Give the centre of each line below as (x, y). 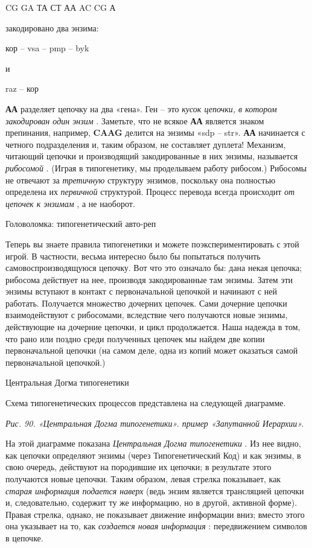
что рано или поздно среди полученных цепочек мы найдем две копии (135, 338)
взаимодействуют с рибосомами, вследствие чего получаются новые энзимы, (147, 315)
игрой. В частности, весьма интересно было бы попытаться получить (133, 256)
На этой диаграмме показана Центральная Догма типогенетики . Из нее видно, (153, 443)
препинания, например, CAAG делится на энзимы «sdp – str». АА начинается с (155, 132)
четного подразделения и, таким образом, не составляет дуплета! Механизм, (146, 144)
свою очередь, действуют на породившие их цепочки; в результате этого (138, 467)
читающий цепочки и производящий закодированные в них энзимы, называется (152, 156)
